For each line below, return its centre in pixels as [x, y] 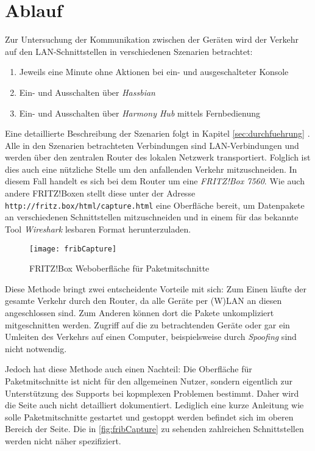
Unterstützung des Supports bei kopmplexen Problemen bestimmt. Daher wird [152, 393]
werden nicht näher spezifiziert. [63, 440]
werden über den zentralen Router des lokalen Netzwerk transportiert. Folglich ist [158, 157]
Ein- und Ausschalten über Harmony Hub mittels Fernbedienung [140, 113]
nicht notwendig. [36, 348]
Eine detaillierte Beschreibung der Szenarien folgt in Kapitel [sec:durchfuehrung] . [157, 133]
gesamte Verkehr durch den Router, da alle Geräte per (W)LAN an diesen [143, 301]
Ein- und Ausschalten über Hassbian [87, 92]
